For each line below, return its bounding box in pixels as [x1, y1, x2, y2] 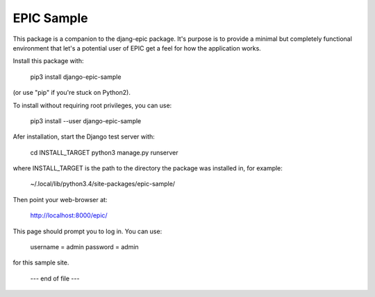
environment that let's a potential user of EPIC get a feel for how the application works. [12, 44, 262, 52]
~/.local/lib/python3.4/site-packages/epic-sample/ [30, 180, 176, 188]
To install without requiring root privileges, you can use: [12, 101, 172, 109]
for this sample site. [12, 258, 69, 267]
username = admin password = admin [30, 243, 139, 251]
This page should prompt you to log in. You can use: [12, 227, 162, 235]
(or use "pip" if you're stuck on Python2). [12, 89, 131, 97]
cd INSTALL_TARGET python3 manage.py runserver [30, 148, 178, 156]
